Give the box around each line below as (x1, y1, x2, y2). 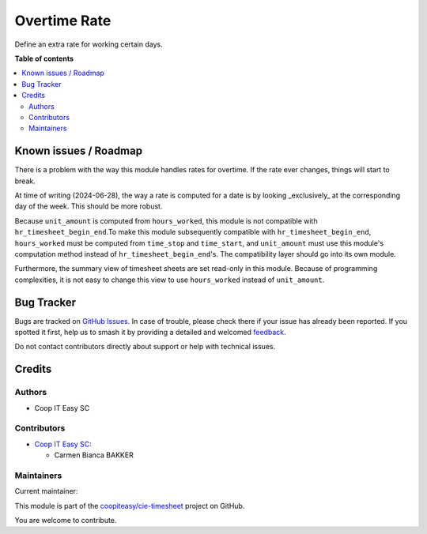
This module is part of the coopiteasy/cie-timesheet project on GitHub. (14, 501, 245, 510)
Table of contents (14, 54, 74, 63)
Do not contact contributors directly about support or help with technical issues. (14, 342, 276, 352)
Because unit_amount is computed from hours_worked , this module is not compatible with (14, 216, 318, 225)
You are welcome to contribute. (14, 516, 117, 525)
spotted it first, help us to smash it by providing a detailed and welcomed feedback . (14, 328, 286, 337)
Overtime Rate (14, 12, 111, 29)
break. (14, 176, 36, 186)
